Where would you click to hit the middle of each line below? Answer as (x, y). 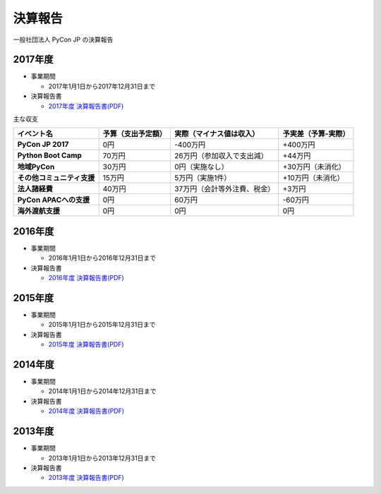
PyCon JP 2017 (43, 145)
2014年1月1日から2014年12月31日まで (102, 391)
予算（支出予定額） (135, 134)
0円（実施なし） (201, 167)
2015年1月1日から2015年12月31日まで (102, 325)
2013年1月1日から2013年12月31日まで (102, 458)
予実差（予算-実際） (316, 134)
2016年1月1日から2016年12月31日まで (102, 258)
